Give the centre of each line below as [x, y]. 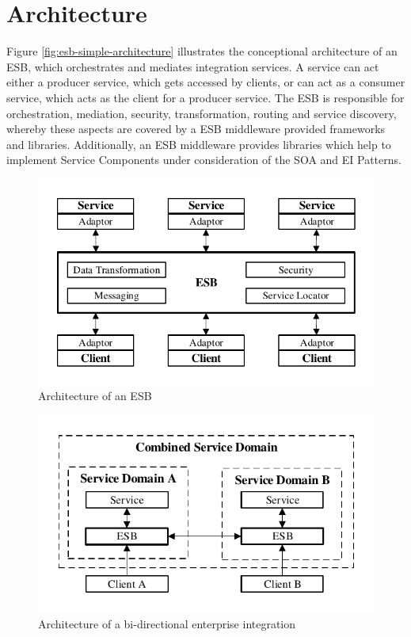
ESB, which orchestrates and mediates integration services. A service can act [193, 66]
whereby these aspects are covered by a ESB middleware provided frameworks [196, 129]
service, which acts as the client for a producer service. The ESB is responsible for [205, 97]
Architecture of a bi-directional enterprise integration [167, 623]
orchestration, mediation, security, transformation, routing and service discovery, [202, 113]
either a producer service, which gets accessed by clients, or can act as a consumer [206, 82]
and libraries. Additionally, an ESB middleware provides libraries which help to [199, 144]
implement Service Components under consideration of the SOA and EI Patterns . [204, 160]
